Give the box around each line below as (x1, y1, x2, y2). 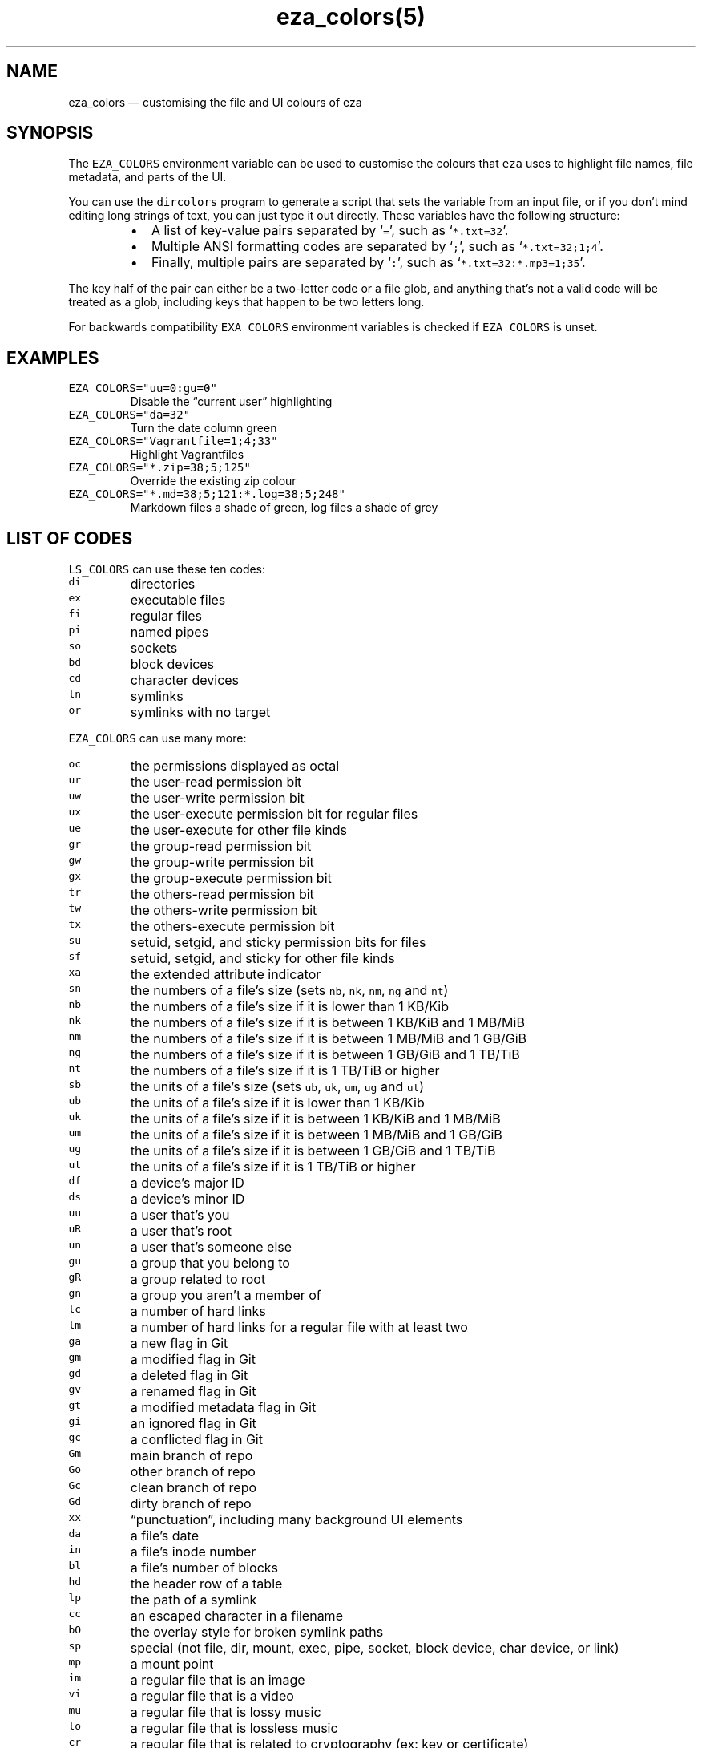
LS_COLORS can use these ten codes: (68, 562, 266, 577)
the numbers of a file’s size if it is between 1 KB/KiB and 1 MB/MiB (130, 1014, 525, 1031)
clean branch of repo (130, 1479, 257, 1496)
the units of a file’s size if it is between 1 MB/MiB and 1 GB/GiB (130, 1127, 502, 1143)
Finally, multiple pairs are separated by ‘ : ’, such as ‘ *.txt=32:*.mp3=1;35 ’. (151, 254, 586, 271)
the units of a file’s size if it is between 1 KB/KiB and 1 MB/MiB (130, 1111, 501, 1127)
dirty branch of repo (130, 1495, 252, 1512)
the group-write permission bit (130, 854, 314, 871)
